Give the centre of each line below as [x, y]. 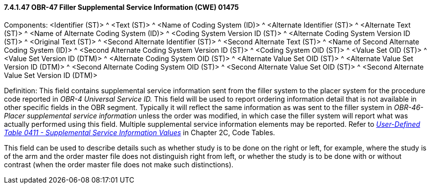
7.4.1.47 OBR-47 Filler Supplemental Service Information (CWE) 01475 [121, 7]
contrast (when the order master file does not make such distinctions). [119, 164]
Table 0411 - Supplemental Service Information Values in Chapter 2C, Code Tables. [140, 132]
